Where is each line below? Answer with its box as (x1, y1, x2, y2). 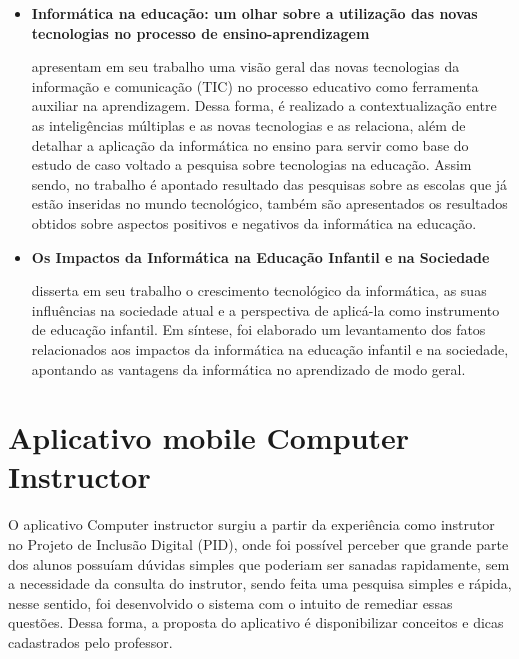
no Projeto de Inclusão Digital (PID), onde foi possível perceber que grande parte (8, 534, 509, 554)
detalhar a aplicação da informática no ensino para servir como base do (31, 134, 469, 155)
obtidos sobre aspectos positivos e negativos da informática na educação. (31, 212, 477, 233)
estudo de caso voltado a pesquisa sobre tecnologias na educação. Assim (31, 154, 472, 175)
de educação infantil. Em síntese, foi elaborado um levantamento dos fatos (31, 319, 486, 340)
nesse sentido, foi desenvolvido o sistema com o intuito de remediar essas (8, 592, 453, 613)
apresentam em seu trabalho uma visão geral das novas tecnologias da (31, 56, 460, 77)
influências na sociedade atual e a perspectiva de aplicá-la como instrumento (31, 299, 500, 320)
